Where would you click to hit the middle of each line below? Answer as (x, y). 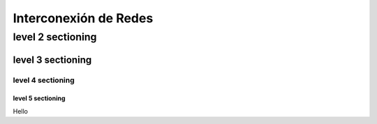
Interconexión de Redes (83, 18)
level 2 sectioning (55, 37)
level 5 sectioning (39, 98)
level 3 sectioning (52, 60)
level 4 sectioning (44, 80)
